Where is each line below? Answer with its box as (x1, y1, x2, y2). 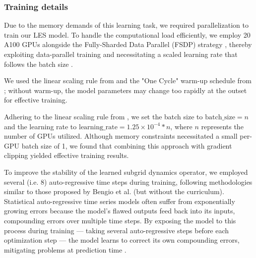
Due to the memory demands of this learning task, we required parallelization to (4, 20, 249, 30)
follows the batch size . (4, 58, 73, 69)
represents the (201, 121, 244, 131)
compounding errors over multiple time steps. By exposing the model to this (4, 215, 236, 225)
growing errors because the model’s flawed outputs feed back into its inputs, (4, 206, 235, 216)
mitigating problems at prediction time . (4, 244, 127, 255)
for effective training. (4, 95, 67, 105)
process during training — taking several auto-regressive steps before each (4, 225, 229, 235)
